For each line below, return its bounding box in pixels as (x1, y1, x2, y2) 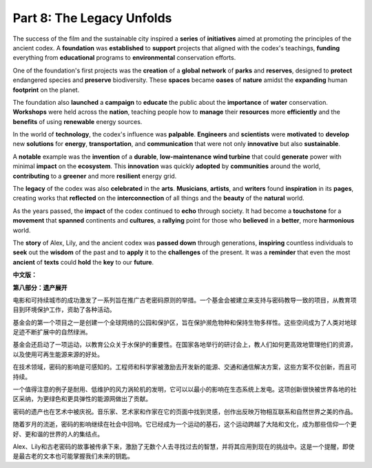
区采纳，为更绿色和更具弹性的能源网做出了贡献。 (12, 395, 152, 403)
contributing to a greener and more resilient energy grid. (12, 172, 177, 180)
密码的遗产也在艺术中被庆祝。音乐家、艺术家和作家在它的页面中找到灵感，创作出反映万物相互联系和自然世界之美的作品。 (12, 407, 357, 416)
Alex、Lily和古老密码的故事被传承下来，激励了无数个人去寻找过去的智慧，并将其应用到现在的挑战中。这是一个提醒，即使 (12, 442, 355, 451)
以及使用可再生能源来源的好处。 (12, 350, 103, 358)
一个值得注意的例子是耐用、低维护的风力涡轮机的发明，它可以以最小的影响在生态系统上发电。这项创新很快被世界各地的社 (12, 385, 357, 394)
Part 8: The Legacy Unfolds (12, 10, 172, 26)
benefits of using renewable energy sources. (12, 117, 143, 125)
